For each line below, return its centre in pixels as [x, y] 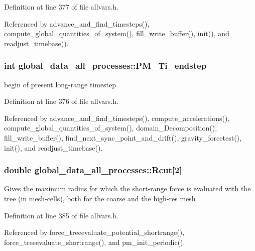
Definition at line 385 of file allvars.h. [61, 215]
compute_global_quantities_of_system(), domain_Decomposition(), [111, 128]
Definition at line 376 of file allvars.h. [61, 101]
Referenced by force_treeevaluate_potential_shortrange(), [94, 232]
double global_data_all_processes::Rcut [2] [93, 170]
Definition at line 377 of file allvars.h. [61, 7]
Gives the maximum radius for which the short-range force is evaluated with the [127, 189]
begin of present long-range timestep [60, 84]
